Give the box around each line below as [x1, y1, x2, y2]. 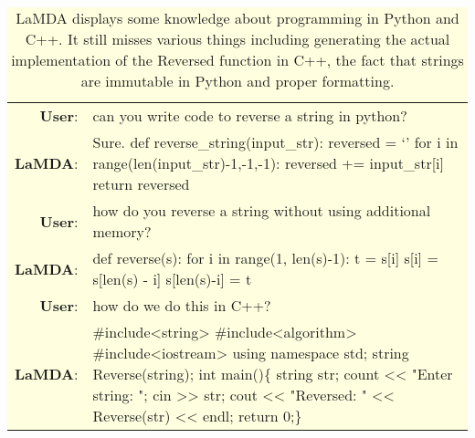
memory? [92, 221, 152, 242]
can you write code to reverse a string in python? [92, 105, 407, 126]
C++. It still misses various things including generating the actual [25, 28, 450, 49]
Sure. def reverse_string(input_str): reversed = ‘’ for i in [92, 131, 459, 152]
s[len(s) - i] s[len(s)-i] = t [92, 268, 252, 289]
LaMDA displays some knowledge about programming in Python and [16, 7, 459, 28]
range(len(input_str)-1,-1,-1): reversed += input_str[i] [92, 152, 444, 173]
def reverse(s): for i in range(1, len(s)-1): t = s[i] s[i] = [92, 247, 438, 268]
